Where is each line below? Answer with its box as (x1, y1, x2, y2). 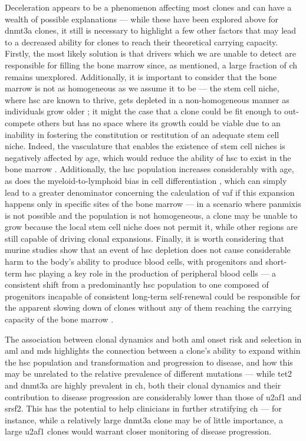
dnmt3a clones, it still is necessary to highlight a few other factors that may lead (5, 24, 297, 37)
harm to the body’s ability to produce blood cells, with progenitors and (5, 255, 263, 268)
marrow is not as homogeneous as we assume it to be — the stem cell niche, (5, 82, 279, 94)
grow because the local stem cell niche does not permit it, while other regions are (5, 220, 298, 233)
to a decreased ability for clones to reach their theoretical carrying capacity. (5, 35, 278, 48)
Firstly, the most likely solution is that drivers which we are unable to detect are (5, 47, 296, 60)
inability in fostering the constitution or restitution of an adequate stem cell (5, 128, 279, 140)
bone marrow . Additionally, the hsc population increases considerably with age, (5, 163, 294, 175)
